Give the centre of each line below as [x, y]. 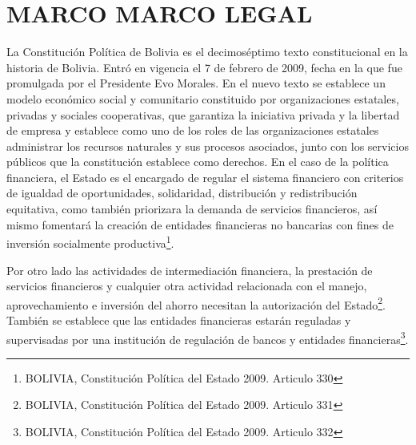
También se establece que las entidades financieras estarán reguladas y [179, 320]
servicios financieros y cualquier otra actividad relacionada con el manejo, [187, 286]
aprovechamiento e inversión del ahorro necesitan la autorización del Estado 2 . [196, 303]
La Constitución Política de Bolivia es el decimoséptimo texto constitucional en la [207, 52]
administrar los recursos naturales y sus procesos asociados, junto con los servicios [208, 146]
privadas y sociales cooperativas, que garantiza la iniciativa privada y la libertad [203, 114]
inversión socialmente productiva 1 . [90, 242]
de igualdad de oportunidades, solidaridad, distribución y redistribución [182, 193]
